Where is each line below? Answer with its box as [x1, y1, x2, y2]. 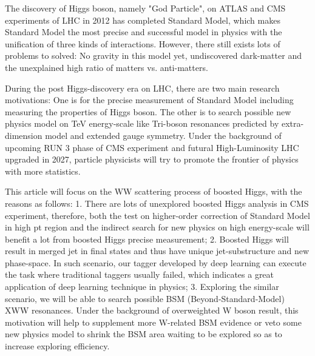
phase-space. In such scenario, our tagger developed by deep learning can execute [5, 256, 307, 269]
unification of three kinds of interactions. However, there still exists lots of [5, 37, 280, 50]
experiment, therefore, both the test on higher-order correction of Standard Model [5, 209, 310, 221]
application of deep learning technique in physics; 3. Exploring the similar [5, 280, 279, 293]
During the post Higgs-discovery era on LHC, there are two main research [5, 81, 280, 94]
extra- [281, 117, 304, 130]
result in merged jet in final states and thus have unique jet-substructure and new [5, 244, 310, 257]
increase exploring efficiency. [5, 340, 110, 352]
